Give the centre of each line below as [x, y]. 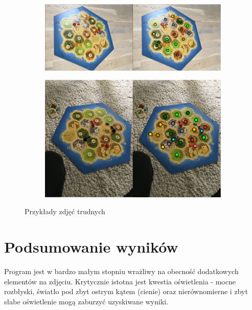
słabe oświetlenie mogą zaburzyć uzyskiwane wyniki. [86, 301]
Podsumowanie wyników [91, 247]
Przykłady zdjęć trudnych [65, 211]
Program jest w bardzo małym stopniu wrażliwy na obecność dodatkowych [121, 271]
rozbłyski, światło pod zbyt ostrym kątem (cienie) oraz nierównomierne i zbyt [126, 291]
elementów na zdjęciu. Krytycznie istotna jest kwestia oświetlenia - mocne [120, 281]
